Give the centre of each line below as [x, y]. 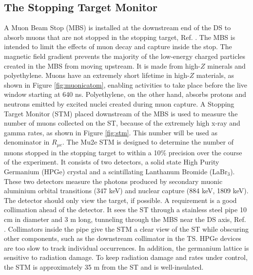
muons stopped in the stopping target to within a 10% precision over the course [123, 152]
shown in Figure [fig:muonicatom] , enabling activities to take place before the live [126, 84]
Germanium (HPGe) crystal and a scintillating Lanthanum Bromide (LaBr [116, 171]
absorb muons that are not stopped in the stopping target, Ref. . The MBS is [120, 37]
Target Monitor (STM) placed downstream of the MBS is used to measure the [121, 113]
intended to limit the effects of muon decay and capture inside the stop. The [118, 46]
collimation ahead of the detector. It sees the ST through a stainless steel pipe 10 [125, 210]
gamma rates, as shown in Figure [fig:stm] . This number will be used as [111, 132]
